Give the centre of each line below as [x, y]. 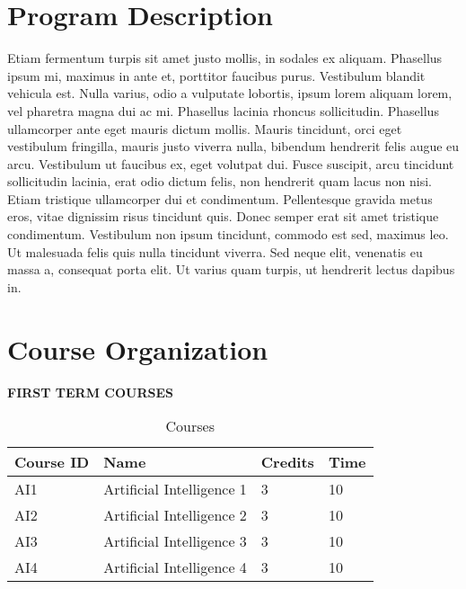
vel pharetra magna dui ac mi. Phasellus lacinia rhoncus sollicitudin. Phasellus [223, 110]
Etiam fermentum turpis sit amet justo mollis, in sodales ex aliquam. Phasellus [225, 58]
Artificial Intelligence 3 [175, 541]
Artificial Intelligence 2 [175, 515]
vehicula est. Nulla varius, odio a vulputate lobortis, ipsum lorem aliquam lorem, [230, 93]
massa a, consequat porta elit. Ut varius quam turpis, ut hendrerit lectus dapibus [231, 269]
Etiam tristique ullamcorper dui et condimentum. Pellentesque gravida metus [220, 198]
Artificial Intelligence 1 [175, 489]
